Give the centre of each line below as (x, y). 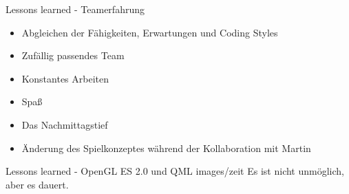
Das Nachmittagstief (65, 124)
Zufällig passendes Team (73, 55)
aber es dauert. (37, 184)
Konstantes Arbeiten (65, 78)
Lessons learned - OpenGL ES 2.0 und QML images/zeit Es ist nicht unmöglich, (175, 171)
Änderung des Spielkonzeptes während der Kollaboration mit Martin (166, 148)
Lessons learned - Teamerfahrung (75, 9)
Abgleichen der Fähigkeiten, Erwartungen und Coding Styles (150, 32)
